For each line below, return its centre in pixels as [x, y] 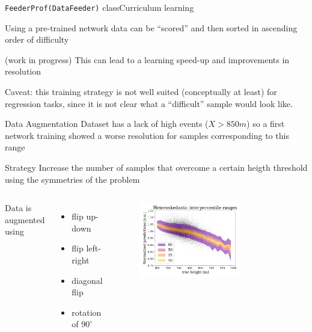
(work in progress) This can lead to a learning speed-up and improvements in [147, 59]
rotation [87, 312]
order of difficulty [37, 39]
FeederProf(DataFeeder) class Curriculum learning [99, 7]
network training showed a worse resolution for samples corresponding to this [147, 135]
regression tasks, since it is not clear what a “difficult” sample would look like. [149, 103]
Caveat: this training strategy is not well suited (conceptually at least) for [141, 92]
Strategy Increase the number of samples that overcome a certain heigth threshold [156, 167]
